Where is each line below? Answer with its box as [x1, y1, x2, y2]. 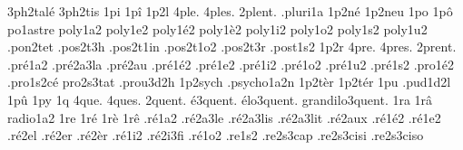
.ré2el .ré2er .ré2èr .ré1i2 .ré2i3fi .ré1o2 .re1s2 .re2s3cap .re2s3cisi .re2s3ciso [7, 126, 424, 145]
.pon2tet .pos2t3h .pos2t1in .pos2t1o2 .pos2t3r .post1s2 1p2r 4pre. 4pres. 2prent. [7, 37, 457, 56]
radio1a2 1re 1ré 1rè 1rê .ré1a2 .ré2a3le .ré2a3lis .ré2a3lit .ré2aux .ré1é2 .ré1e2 [7, 108, 441, 127]
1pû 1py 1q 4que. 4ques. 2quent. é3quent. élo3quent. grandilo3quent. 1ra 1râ [7, 89, 433, 108]
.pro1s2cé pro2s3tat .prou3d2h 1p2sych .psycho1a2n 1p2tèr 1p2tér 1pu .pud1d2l [7, 72, 451, 91]
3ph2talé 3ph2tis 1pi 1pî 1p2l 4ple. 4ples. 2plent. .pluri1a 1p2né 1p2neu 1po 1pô [7, 2, 453, 20]
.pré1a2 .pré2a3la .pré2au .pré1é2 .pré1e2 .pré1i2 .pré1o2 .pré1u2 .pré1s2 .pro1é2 [7, 54, 455, 73]
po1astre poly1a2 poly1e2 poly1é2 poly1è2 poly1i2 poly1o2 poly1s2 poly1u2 [7, 19, 428, 38]
